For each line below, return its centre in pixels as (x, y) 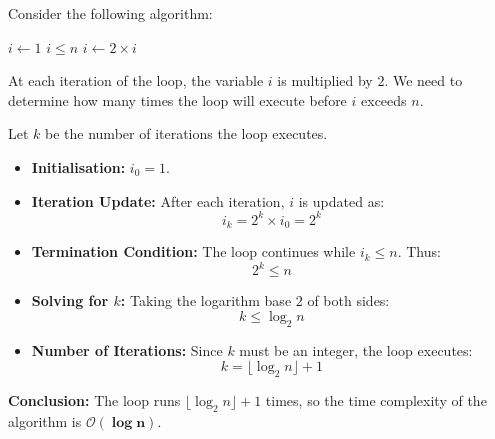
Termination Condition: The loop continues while (193, 251)
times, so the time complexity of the (376, 399)
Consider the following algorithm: (110, 13)
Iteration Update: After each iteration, (158, 200)
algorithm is (45, 420)
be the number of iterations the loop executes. (186, 133)
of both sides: (348, 300)
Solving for (70, 300)
